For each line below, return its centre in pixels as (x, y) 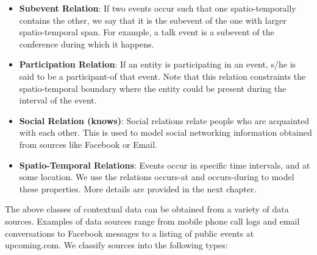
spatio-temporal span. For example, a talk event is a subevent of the (147, 32)
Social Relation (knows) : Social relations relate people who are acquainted (164, 120)
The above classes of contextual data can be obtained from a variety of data (147, 209)
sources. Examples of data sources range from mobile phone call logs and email (152, 221)
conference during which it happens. (87, 44)
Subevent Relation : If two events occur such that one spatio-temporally (158, 8)
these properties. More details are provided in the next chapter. (138, 188)
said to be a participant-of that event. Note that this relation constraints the (162, 76)
